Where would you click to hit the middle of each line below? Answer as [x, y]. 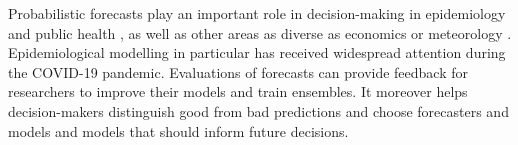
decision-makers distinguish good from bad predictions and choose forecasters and [258, 110]
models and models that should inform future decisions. [178, 130]
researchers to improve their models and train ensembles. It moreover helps [238, 91]
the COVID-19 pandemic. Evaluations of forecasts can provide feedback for [238, 71]
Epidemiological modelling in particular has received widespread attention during [257, 52]
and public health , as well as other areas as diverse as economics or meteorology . [260, 32]
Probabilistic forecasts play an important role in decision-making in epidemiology [257, 13]
